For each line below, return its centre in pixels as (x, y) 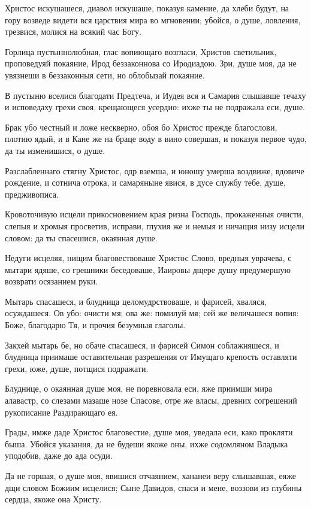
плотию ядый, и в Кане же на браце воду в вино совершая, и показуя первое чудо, (156, 139)
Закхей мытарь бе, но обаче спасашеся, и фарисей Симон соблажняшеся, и (142, 345)
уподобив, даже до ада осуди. (59, 455)
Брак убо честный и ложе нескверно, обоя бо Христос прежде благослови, (141, 127)
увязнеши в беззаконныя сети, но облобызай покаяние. (105, 75)
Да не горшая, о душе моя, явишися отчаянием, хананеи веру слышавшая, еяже (150, 475)
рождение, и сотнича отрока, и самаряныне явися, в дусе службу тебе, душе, (145, 182)
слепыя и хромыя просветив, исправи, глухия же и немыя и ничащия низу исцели (155, 225)
